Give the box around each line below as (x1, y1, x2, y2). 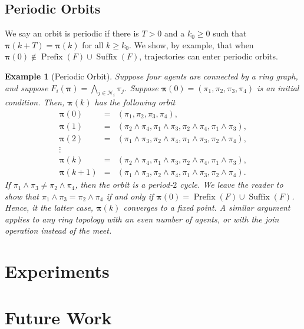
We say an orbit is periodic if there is (5, 27, 139, 39)
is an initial (257, 81, 299, 94)
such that (213, 27, 247, 39)
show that (5, 190, 39, 202)
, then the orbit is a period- (75, 178, 173, 191)
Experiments (5, 259, 110, 283)
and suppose (5, 81, 48, 94)
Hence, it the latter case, (5, 201, 94, 214)
